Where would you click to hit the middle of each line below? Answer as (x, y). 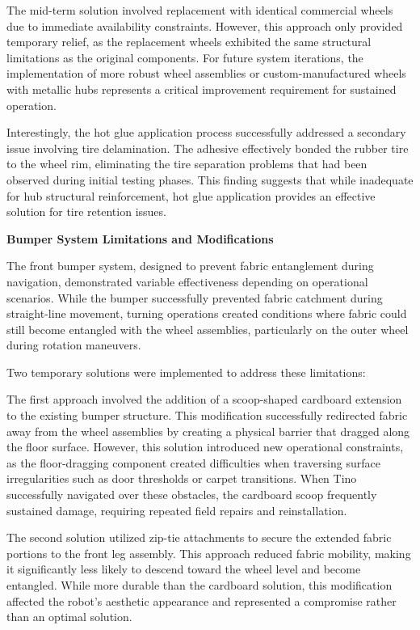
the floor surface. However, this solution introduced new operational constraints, (205, 447)
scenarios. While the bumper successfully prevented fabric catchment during (195, 297)
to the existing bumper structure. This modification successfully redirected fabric (207, 415)
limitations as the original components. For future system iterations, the (185, 57)
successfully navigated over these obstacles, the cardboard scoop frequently (192, 495)
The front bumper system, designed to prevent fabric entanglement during (190, 266)
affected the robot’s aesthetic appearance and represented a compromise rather (202, 600)
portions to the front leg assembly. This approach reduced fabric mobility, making (209, 553)
